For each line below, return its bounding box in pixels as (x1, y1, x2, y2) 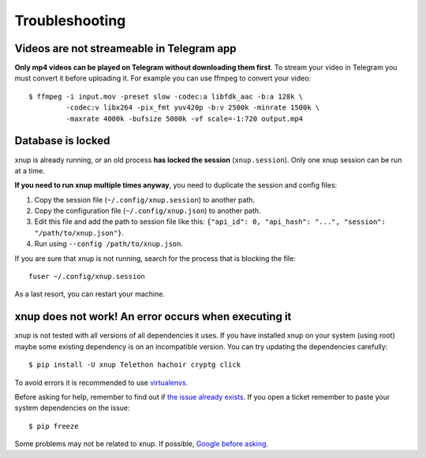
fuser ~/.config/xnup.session (28, 272, 146, 281)
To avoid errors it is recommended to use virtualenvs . (14, 378, 189, 387)
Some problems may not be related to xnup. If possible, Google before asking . (14, 439, 268, 449)
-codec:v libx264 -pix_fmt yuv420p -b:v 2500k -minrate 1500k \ (65, 103, 320, 112)
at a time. (14, 166, 45, 175)
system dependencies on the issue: (14, 403, 130, 413)
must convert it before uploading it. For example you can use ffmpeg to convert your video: (14, 73, 312, 83)
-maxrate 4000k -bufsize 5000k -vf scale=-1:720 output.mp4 (65, 114, 304, 123)
